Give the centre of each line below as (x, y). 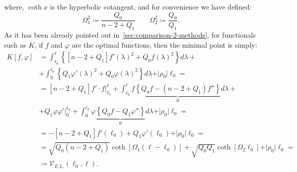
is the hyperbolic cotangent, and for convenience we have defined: (151, 7)
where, (14, 7)
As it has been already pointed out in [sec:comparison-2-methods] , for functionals (130, 35)
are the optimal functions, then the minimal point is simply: (164, 44)
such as (15, 44)
